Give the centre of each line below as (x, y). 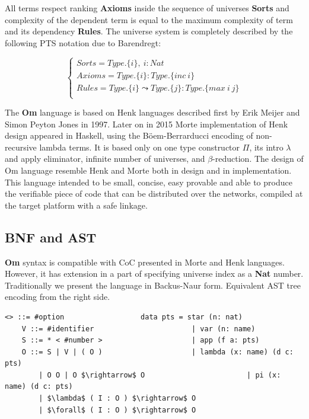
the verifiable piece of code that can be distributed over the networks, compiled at (154, 193)
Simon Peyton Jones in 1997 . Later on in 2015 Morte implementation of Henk (146, 124)
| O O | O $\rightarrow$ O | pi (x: (160, 375)
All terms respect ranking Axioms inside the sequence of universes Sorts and (147, 8)
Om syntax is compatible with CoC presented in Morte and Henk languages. (145, 262)
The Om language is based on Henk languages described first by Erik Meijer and (152, 112)
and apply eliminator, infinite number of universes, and (105, 159)
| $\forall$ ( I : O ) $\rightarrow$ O (117, 410)
